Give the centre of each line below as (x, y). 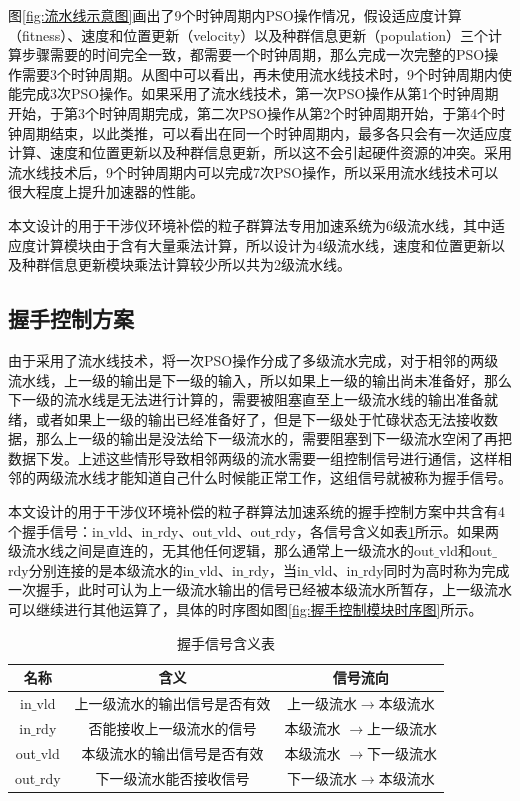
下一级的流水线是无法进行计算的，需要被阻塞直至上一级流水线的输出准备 (246, 399)
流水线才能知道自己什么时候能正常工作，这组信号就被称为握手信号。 (287, 477)
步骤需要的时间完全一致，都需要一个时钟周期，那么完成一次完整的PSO (253, 54)
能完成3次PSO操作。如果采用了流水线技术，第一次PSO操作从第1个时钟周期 (253, 93)
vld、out (244, 530)
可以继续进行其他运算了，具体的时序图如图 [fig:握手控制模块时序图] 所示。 (245, 609)
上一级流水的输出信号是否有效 (172, 703)
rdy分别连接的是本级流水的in (101, 569)
